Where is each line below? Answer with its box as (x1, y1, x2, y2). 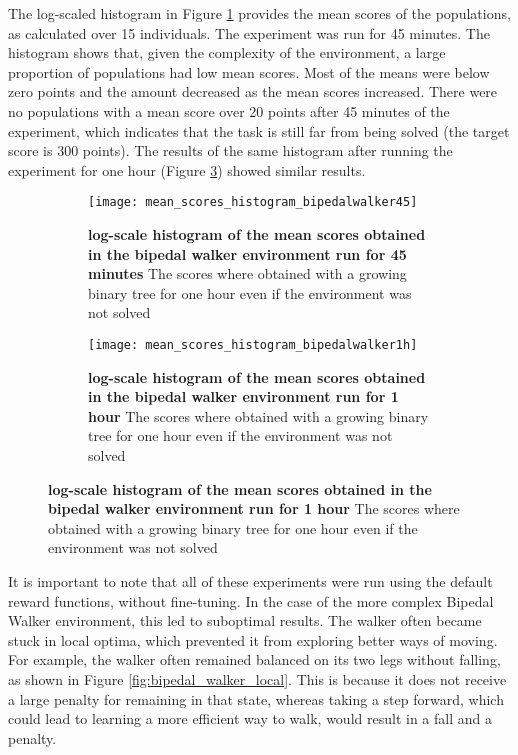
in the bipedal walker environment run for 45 (88, 243, 407, 264)
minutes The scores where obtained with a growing (88, 263, 407, 284)
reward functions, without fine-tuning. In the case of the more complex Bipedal (8, 590, 494, 611)
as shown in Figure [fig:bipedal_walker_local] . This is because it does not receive (8, 668, 507, 689)
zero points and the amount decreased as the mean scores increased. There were (8, 81, 498, 102)
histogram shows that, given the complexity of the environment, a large (8, 42, 446, 63)
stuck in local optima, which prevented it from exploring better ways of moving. (8, 629, 498, 650)
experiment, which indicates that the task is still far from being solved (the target (8, 120, 510, 141)
